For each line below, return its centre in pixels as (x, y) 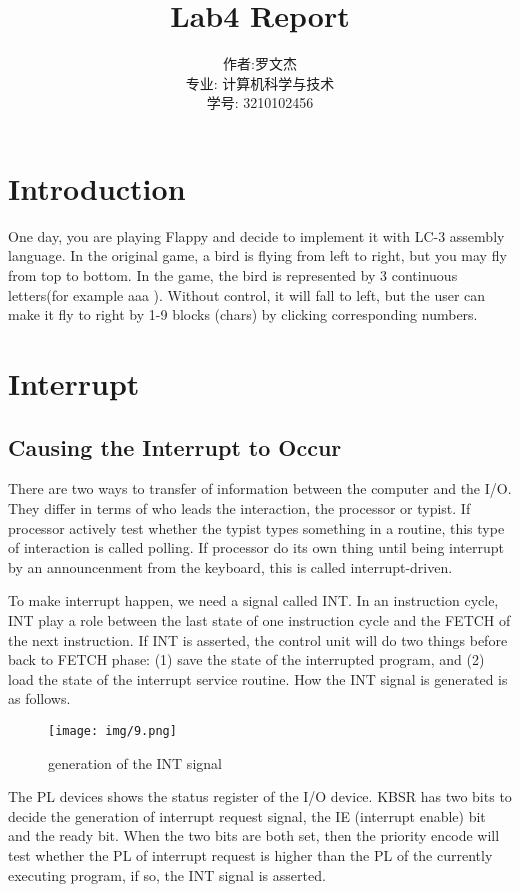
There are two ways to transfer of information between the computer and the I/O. (260, 488)
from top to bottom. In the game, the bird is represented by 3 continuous (233, 275)
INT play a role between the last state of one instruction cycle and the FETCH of (259, 619)
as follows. (39, 698)
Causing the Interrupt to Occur (175, 446)
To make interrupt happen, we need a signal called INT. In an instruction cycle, (253, 600)
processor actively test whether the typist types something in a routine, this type (256, 527)
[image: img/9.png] (112, 730)
